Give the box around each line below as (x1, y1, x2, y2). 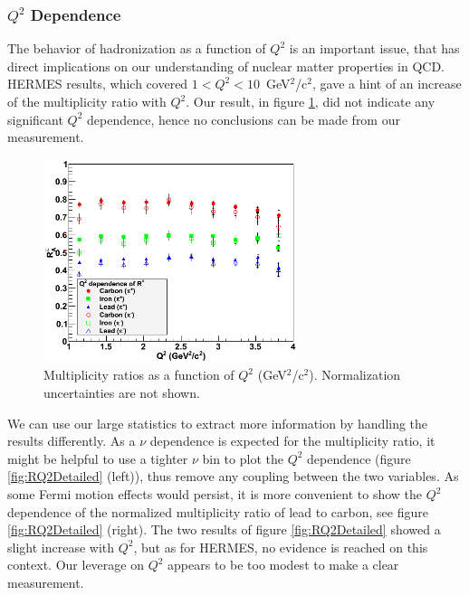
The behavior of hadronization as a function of (7, 39, 266, 58)
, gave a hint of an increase (312, 74, 462, 93)
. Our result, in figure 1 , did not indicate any (186, 92, 435, 110)
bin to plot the (202, 449, 283, 467)
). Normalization (309, 365, 401, 384)
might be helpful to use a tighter (7, 449, 188, 467)
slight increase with (7, 537, 115, 556)
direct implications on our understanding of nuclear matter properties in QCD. (7, 56, 445, 75)
